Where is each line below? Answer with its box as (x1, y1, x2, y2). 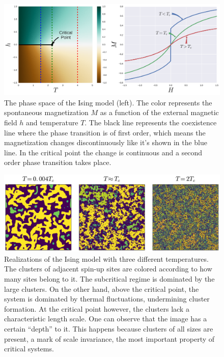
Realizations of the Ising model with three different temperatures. (4, 253, 209, 264)
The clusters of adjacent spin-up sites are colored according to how (4, 263, 212, 274)
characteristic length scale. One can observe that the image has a (4, 313, 207, 324)
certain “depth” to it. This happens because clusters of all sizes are (4, 323, 213, 334)
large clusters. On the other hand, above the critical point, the (4, 283, 199, 294)
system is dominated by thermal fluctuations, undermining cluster (4, 293, 210, 304)
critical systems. (4, 343, 54, 354)
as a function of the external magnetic (100, 107, 219, 118)
